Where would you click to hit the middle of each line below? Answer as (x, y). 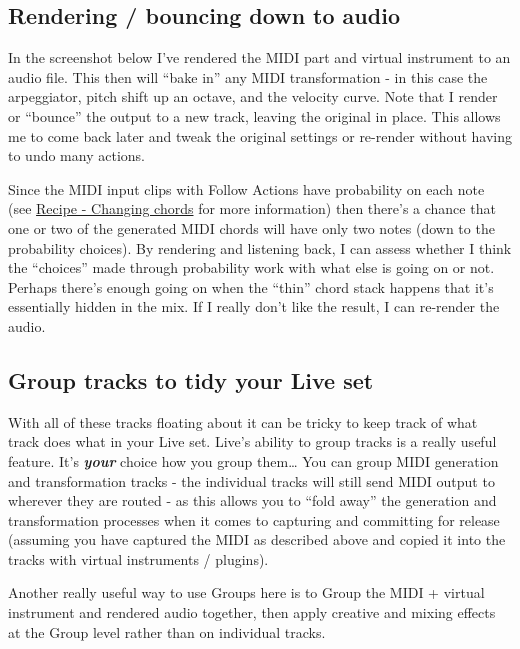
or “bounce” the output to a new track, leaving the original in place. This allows (254, 115)
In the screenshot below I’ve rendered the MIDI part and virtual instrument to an (259, 57)
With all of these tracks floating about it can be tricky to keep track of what (243, 421)
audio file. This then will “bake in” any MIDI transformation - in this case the (248, 76)
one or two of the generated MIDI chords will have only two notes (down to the (251, 227)
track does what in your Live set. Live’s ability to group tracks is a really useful (252, 441)
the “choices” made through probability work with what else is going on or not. (251, 267)
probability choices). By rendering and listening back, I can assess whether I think (260, 247)
